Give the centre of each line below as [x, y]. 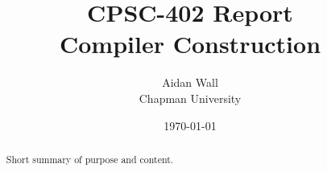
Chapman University [190, 98]
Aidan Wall [190, 82]
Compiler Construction [190, 44]
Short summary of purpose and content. [90, 159]
